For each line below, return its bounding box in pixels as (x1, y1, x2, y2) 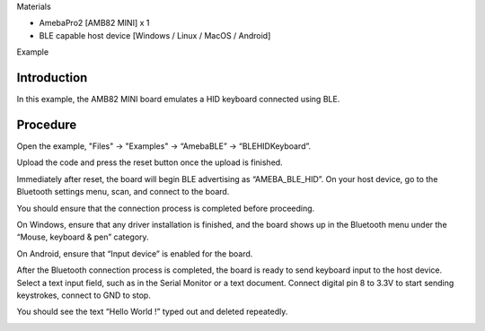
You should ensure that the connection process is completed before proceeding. (16, 203, 315, 213)
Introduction (16, 70, 88, 85)
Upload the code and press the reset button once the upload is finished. (16, 157, 283, 168)
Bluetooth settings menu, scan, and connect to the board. (16, 187, 230, 197)
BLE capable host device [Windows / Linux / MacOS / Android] (39, 30, 271, 40)
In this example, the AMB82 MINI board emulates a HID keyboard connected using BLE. (16, 94, 340, 105)
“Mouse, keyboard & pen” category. (16, 231, 149, 242)
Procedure (16, 117, 77, 132)
